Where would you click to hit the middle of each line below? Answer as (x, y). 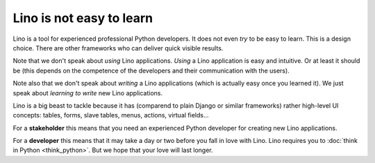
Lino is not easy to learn (83, 18)
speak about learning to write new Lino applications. (88, 93)
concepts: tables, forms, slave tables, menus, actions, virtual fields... (111, 115)
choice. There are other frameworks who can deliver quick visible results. (118, 48)
